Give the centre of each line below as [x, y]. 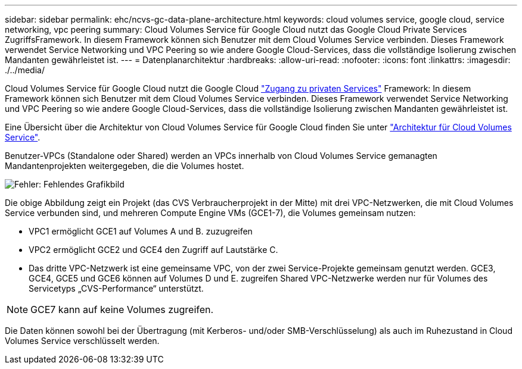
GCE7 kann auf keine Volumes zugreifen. [122, 309]
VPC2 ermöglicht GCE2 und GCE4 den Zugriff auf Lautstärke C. [153, 250]
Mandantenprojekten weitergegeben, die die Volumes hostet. [125, 166]
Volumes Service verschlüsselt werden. [82, 341]
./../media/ [25, 70]
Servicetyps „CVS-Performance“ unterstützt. [116, 288]
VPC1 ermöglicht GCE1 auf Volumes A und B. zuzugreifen [141, 231]
